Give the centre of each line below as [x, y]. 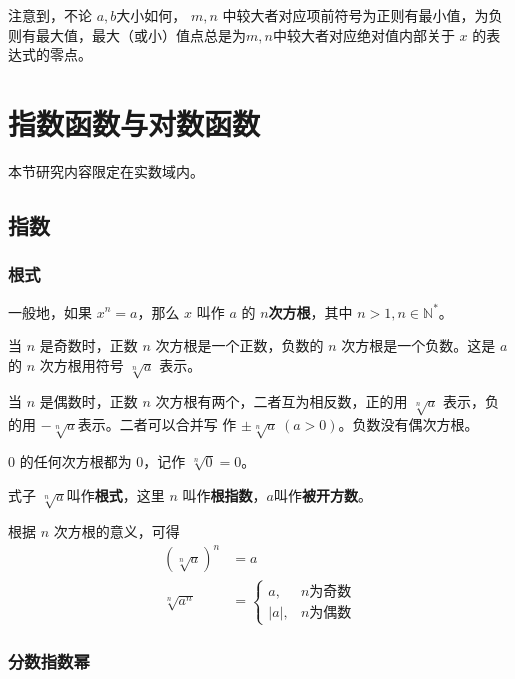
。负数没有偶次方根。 [408, 424]
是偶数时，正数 [88, 401]
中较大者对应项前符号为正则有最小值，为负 [362, 15]
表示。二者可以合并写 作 [157, 424]
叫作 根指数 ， [224, 494]
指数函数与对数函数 [134, 122]
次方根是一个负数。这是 [418, 345]
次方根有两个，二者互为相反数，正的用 [281, 401]
